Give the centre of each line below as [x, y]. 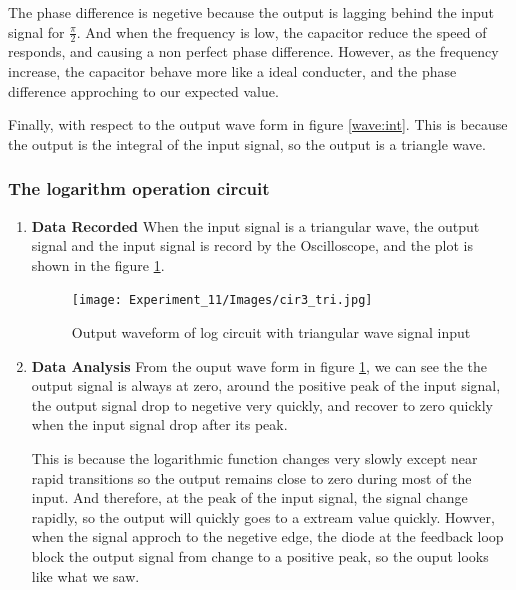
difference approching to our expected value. [143, 90]
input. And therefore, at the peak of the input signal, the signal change [249, 497]
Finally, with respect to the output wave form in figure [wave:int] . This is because [258, 124]
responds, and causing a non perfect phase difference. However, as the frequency [253, 51]
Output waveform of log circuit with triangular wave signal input [271, 332]
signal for [36, 31]
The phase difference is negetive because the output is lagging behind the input [251, 12]
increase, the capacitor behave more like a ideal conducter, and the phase [232, 71]
